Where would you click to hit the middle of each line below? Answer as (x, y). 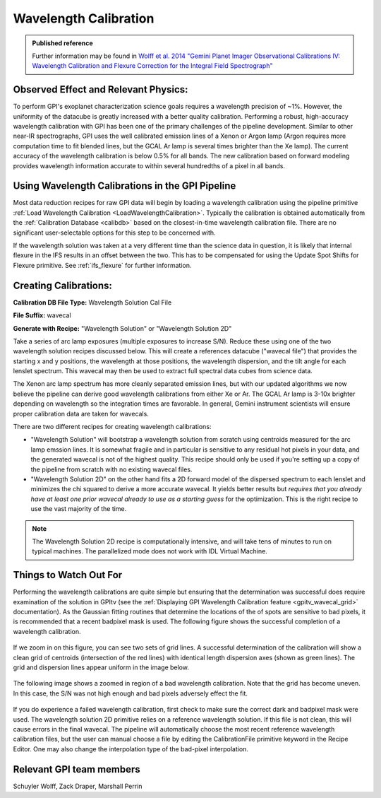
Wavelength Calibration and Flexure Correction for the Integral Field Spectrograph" (152, 66)
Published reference (62, 43)
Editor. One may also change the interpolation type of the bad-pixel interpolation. (131, 749)
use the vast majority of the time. (79, 509)
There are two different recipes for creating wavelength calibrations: (112, 427)
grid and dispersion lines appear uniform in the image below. (101, 667)
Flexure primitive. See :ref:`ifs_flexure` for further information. (102, 265)
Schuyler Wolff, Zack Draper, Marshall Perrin (78, 786)
